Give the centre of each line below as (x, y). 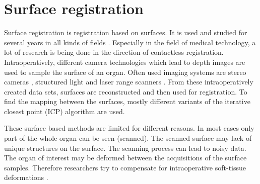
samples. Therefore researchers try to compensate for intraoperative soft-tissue (125, 167)
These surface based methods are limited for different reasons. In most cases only (129, 128)
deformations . (26, 177)
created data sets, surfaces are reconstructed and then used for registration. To (126, 91)
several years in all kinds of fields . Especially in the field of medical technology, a (130, 42)
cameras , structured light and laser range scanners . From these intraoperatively (129, 82)
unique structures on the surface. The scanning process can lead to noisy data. (125, 148)
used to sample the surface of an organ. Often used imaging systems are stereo (125, 72)
